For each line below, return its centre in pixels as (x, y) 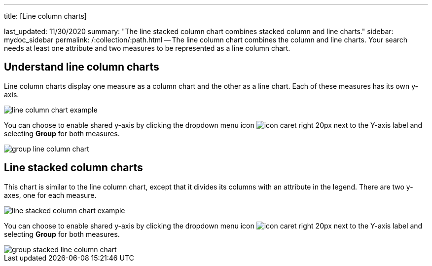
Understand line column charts (82, 67)
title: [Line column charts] (45, 16)
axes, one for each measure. (50, 195)
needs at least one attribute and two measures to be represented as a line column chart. (147, 48)
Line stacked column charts (73, 168)
